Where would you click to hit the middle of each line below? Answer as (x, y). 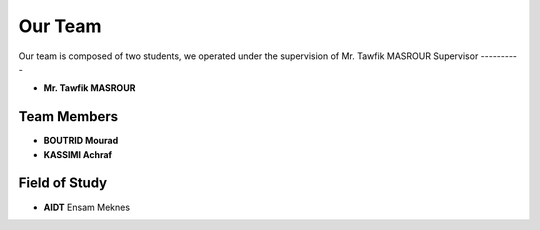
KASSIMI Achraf (78, 154)
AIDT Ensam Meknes (86, 207)
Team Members (68, 116)
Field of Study (63, 183)
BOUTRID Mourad (81, 141)
